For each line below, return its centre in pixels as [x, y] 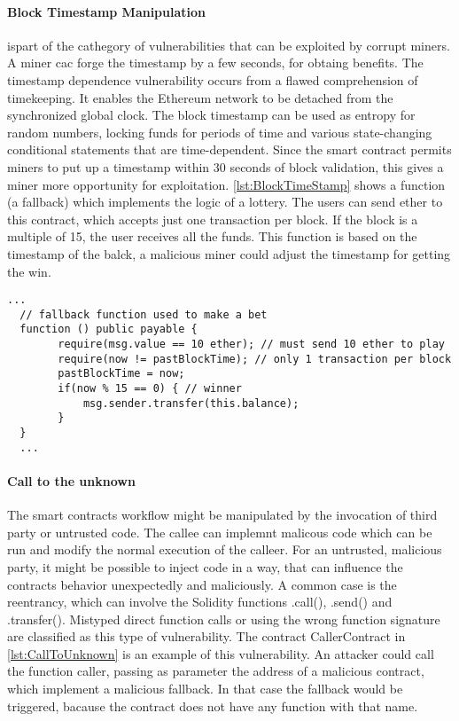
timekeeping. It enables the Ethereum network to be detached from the [200, 97]
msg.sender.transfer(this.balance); [191, 403]
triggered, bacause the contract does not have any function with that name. [213, 705]
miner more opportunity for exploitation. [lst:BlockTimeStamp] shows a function [226, 184]
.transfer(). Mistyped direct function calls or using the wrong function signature [224, 619]
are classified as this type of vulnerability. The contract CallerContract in [206, 636]
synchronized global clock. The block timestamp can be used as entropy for [211, 115]
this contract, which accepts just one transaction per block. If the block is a [213, 219]
